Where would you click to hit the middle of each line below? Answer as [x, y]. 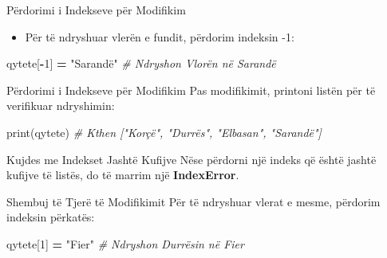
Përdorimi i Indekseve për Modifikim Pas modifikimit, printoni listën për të [191, 90]
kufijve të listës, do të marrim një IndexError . [123, 175]
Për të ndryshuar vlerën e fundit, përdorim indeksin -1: [160, 36]
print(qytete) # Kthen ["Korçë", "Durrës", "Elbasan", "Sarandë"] [164, 132]
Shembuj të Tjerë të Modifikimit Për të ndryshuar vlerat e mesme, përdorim [193, 201]
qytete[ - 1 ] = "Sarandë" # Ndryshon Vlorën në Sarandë [141, 63]
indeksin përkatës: [51, 217]
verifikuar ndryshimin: [61, 106]
